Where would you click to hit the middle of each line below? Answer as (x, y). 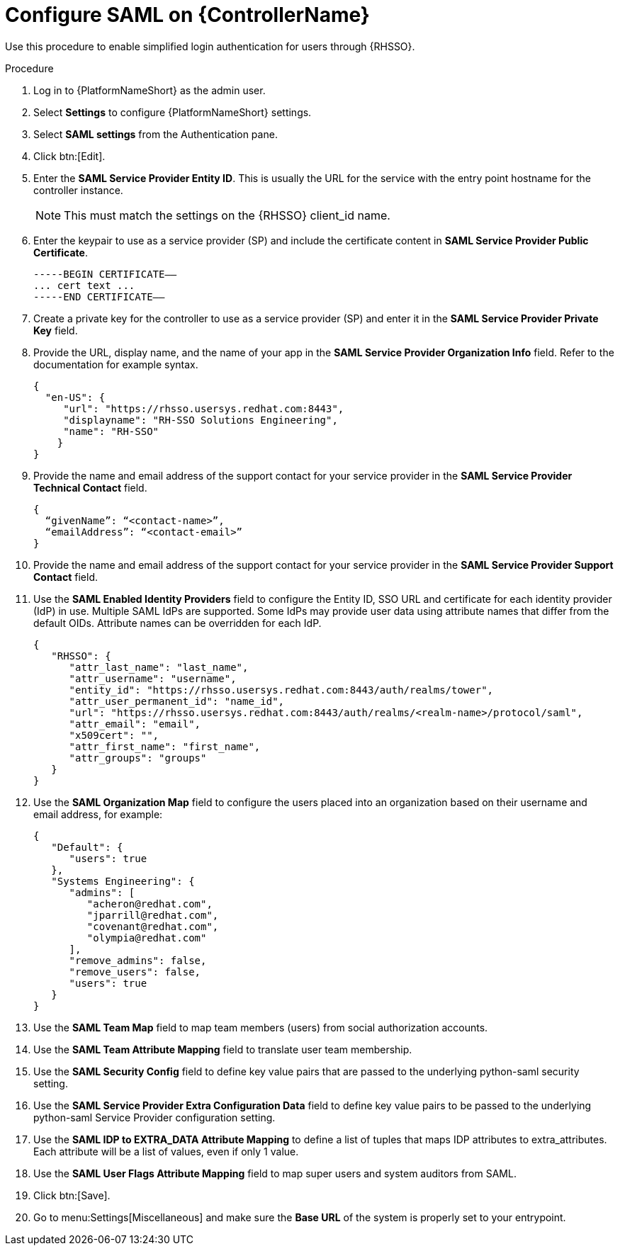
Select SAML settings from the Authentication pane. (156, 134)
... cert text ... (84, 285)
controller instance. (78, 190)
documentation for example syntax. (116, 364)
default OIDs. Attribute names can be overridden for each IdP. (177, 623)
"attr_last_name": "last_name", (159, 667)
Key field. (56, 330)
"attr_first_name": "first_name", (165, 746)
